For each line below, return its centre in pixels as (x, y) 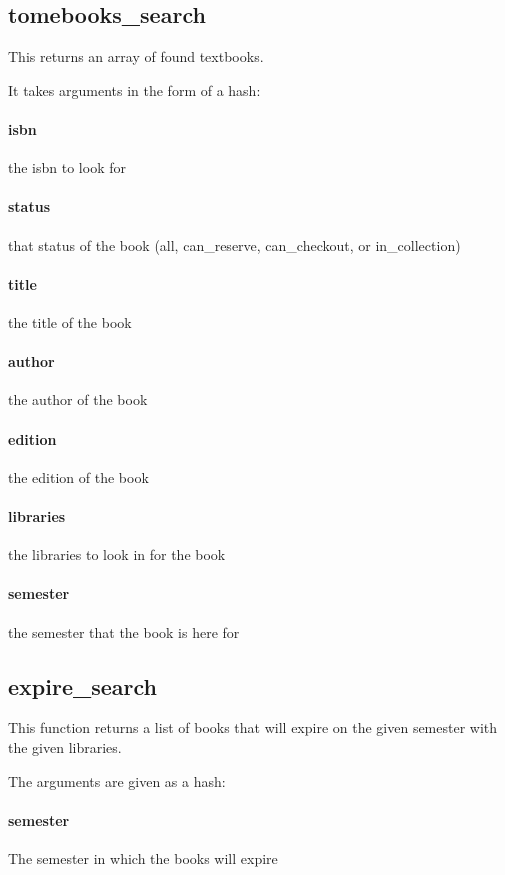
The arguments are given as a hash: (117, 780)
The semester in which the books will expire (143, 857)
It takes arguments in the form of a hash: (134, 89)
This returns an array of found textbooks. (136, 56)
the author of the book (78, 399)
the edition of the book (78, 476)
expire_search (82, 685)
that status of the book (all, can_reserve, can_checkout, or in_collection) (234, 244)
